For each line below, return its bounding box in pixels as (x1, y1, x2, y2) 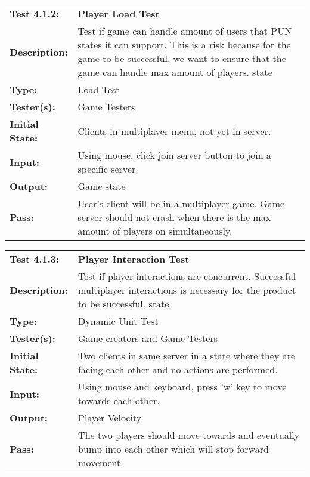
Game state (77, 179, 126, 193)
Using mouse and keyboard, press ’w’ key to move (78, 380, 287, 393)
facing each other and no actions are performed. (78, 362, 278, 376)
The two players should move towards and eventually (78, 428, 300, 442)
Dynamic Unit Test (78, 314, 159, 328)
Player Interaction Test (78, 252, 190, 266)
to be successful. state (78, 297, 169, 310)
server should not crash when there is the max (77, 210, 271, 224)
